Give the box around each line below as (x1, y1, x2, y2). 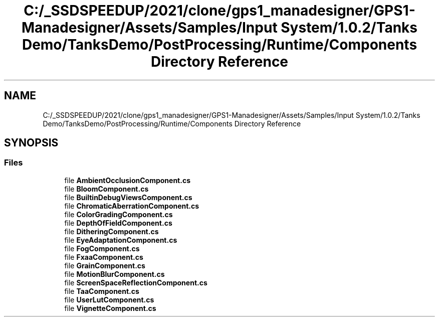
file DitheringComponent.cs (64, 227, 159, 236)
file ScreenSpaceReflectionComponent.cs (64, 278, 207, 287)
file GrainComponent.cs (64, 261, 145, 270)
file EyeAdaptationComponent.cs (64, 235, 177, 244)
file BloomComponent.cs (64, 184, 149, 193)
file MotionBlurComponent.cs (64, 269, 165, 278)
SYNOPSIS (4, 136, 59, 149)
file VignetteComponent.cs (64, 303, 156, 312)
